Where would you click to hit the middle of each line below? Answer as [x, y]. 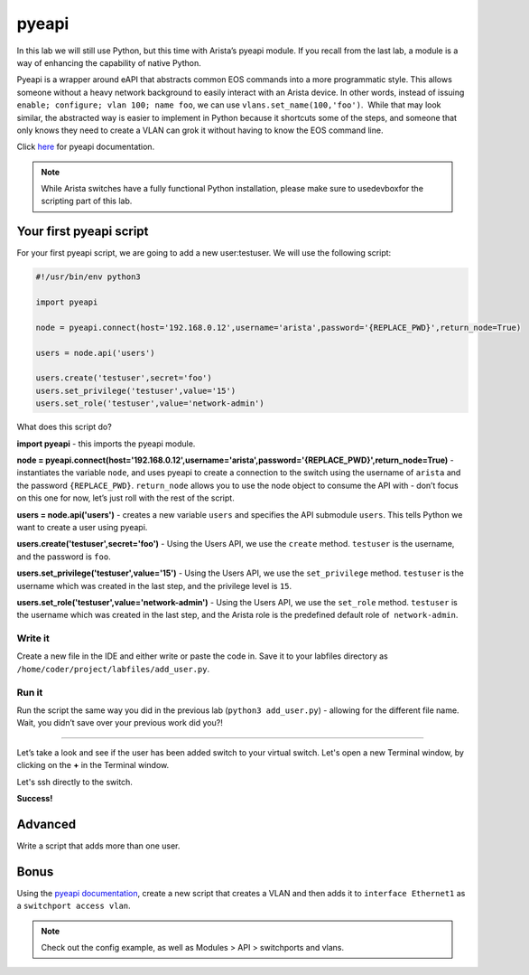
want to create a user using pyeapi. [82, 527]
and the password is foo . [64, 557]
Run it [30, 692]
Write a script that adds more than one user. [98, 846]
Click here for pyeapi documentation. [86, 147]
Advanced [46, 824]
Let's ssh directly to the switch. [74, 782]
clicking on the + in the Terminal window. [93, 765]
